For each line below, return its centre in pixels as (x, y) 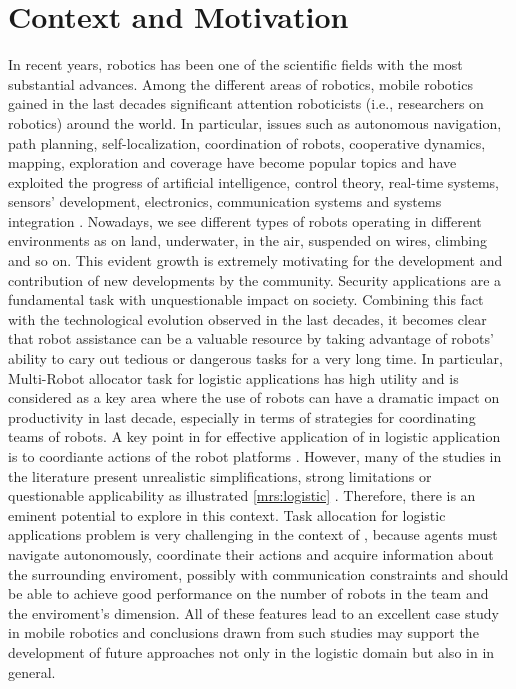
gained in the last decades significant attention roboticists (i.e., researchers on (246, 103)
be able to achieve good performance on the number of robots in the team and (248, 593)
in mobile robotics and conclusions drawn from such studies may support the (243, 632)
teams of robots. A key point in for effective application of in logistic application (254, 436)
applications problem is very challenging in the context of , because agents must (253, 534)
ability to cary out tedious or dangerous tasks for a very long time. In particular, (255, 358)
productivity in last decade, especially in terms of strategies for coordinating (242, 416)
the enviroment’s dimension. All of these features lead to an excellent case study (253, 612)
